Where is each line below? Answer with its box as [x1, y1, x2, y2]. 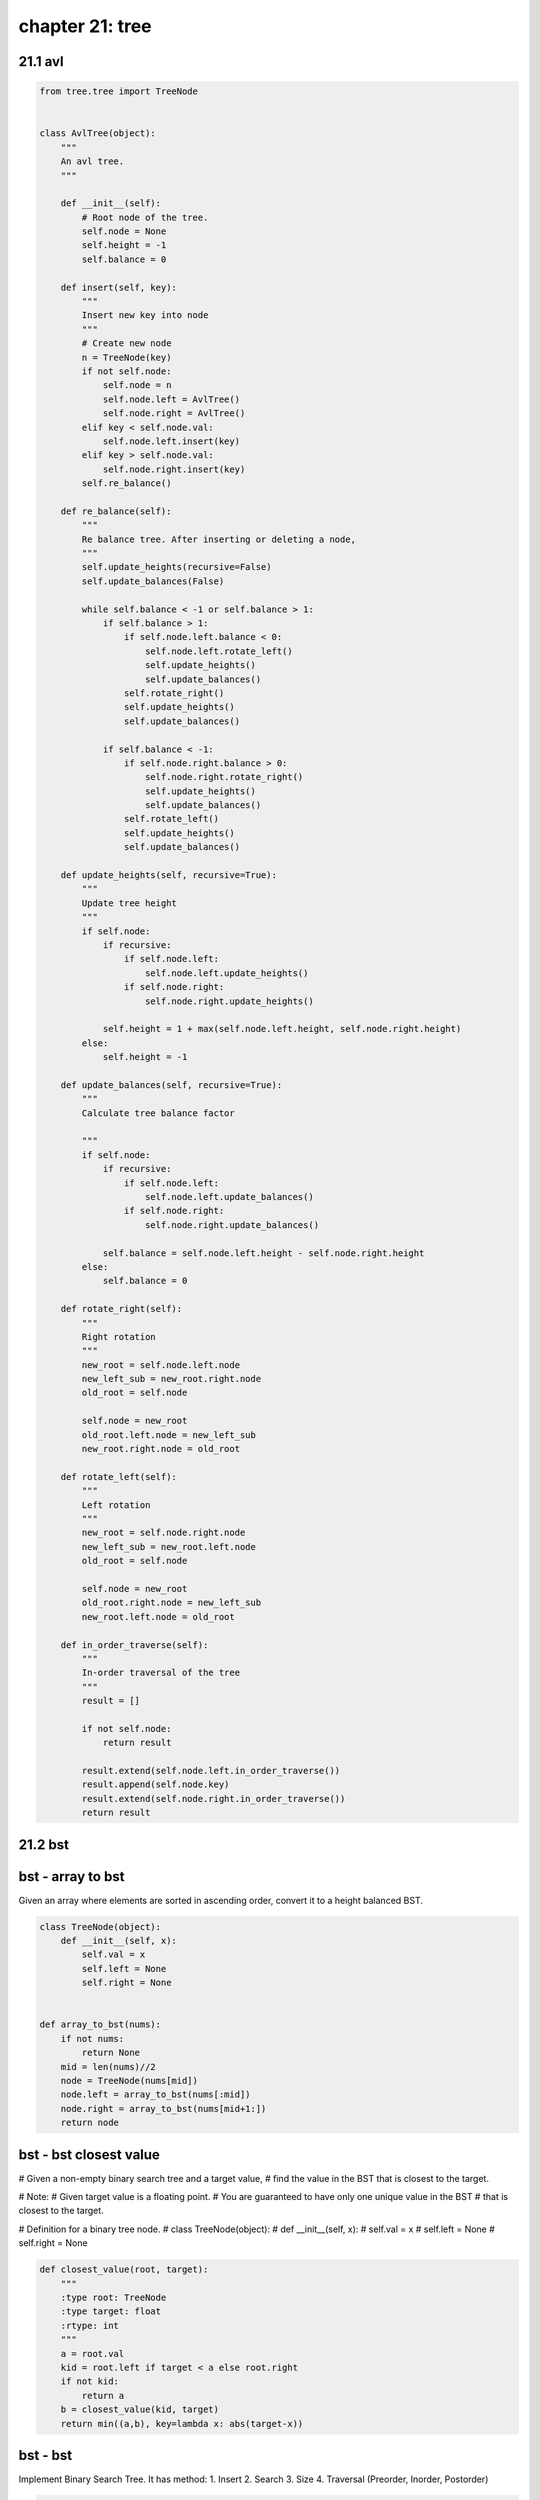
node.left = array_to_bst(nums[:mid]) [60, 2089, 251, 2100]
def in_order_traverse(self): [60, 1639, 209, 1650]
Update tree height [81, 897, 177, 909]
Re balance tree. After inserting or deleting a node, [81, 533, 357, 545]
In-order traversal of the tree [81, 1667, 240, 1679]
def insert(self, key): [60, 281, 177, 293]
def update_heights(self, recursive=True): [60, 870, 277, 881]
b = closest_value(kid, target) [60, 2404, 220, 2415]
